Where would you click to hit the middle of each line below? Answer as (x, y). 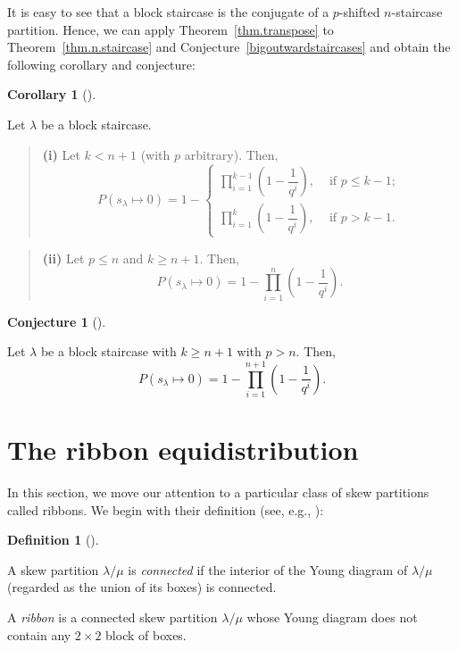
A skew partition (53, 569)
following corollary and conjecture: (101, 64)
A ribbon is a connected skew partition (112, 617)
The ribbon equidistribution (183, 450)
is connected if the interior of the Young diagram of (268, 569)
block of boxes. (146, 634)
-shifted (359, 12)
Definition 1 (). (53, 540)
